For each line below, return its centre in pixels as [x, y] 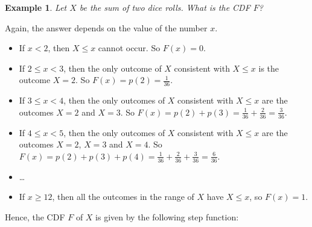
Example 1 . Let [36, 7]
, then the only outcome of [113, 68]
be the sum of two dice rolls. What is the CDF [165, 7]
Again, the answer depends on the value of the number [106, 27]
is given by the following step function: [167, 216]
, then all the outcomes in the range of [123, 197]
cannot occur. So [129, 48]
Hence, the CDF [35, 216]
